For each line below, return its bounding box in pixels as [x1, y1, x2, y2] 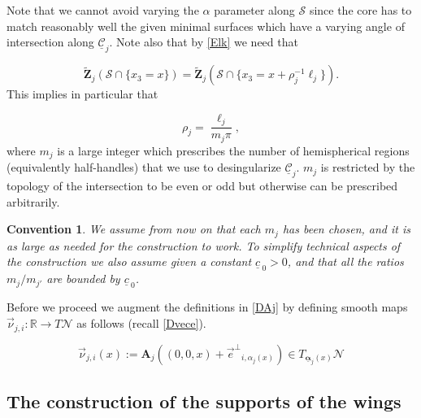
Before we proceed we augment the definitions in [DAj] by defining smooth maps [7, 298, 408, 316]
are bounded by [46, 270, 120, 287]
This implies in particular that [7, 85, 158, 102]
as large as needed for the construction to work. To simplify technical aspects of [7, 237, 401, 254]
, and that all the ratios [287, 253, 404, 270]
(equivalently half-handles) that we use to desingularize [7, 159, 281, 176]
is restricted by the [320, 159, 415, 176]
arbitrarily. [7, 193, 60, 210]
